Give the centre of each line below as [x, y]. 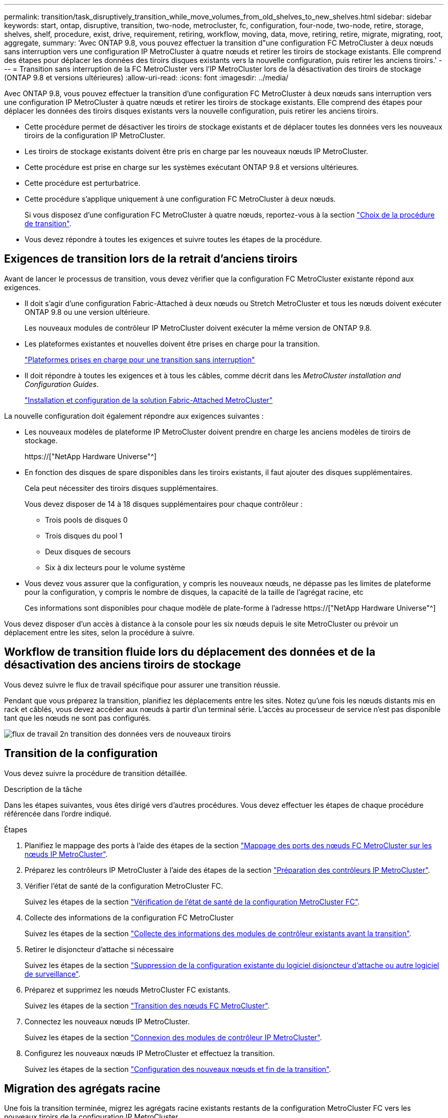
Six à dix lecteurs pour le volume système [115, 567]
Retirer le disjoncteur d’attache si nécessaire [99, 949]
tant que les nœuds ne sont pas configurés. [78, 718]
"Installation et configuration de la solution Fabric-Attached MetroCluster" [149, 400]
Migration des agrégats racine [82, 1088]
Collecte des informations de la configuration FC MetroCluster [129, 917]
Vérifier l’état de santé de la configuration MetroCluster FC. [124, 886]
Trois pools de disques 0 [86, 520]
